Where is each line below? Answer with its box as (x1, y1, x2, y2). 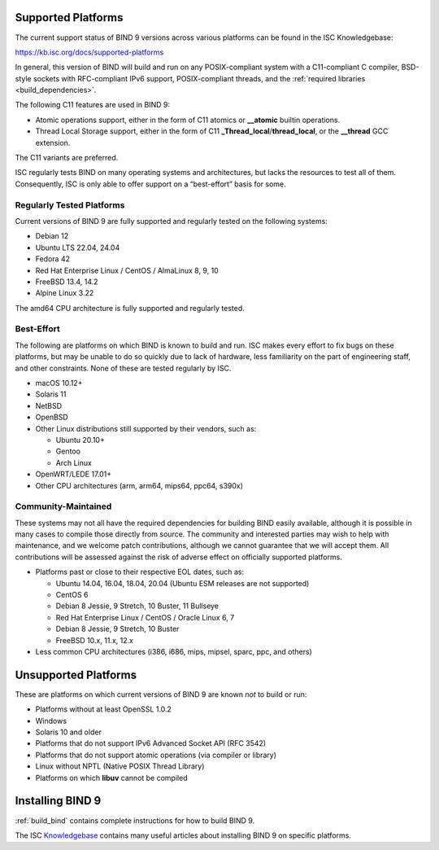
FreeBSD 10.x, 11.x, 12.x (55, 635, 134, 645)
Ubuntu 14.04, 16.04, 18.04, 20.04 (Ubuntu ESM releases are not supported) (55, 578, 310, 588)
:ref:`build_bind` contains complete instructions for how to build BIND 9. (15, 815, 255, 826)
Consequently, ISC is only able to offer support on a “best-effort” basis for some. (15, 179, 286, 189)
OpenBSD (35, 412, 68, 423)
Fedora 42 (35, 254, 71, 264)
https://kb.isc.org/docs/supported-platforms (15, 47, 164, 57)
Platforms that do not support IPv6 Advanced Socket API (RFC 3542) (35, 738, 267, 748)
